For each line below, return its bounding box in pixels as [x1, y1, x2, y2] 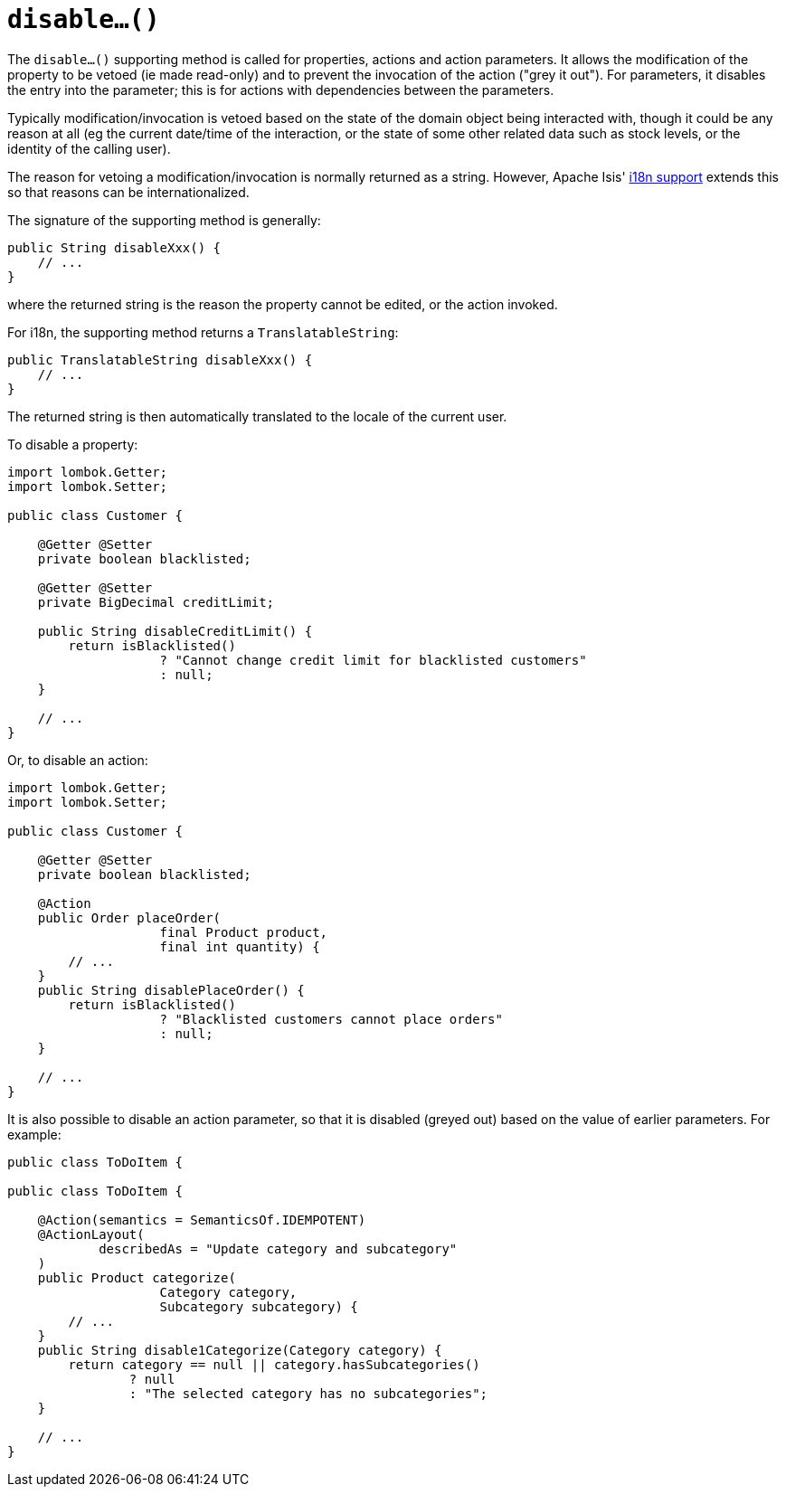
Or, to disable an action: [7, 752, 148, 768]
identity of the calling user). [7, 140, 171, 156]
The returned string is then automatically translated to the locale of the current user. [7, 408, 507, 424]
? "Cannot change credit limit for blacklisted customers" [159, 652, 587, 667]
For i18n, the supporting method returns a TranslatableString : [7, 324, 399, 340]
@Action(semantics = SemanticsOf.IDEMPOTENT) [37, 1212, 366, 1227]
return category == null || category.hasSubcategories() [68, 1357, 480, 1372]
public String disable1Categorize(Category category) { [37, 1342, 442, 1357]
